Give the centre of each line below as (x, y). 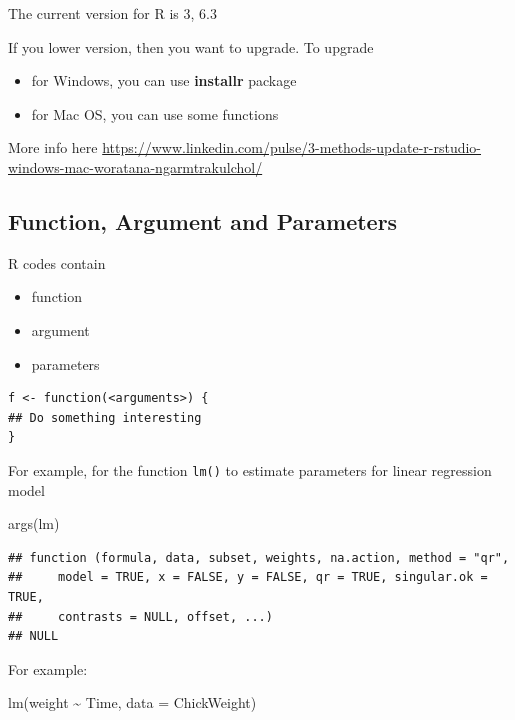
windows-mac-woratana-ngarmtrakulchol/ (135, 166)
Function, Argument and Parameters (203, 220)
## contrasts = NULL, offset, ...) (140, 616)
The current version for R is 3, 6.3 (112, 13)
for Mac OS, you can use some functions (155, 113)
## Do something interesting (105, 417)
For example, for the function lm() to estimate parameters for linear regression (250, 469)
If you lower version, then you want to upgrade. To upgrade (191, 46)
